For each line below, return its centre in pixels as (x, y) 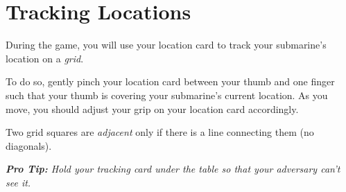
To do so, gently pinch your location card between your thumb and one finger (170, 81)
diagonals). (29, 145)
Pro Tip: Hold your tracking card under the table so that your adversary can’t (173, 169)
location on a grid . (45, 58)
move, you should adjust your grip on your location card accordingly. (152, 108)
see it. (18, 182)
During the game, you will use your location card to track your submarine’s (166, 45)
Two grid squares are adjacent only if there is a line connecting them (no (160, 132)
